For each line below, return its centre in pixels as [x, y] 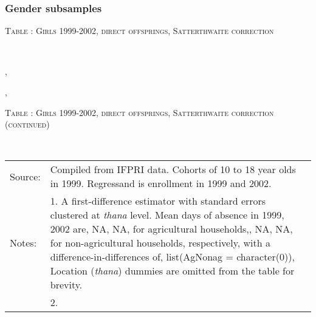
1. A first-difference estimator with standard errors [158, 201]
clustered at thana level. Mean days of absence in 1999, [167, 215]
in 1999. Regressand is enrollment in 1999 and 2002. [161, 183]
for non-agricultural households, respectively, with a [160, 243]
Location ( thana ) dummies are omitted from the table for [172, 271]
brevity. [66, 285]
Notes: [23, 243]
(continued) [27, 124]
